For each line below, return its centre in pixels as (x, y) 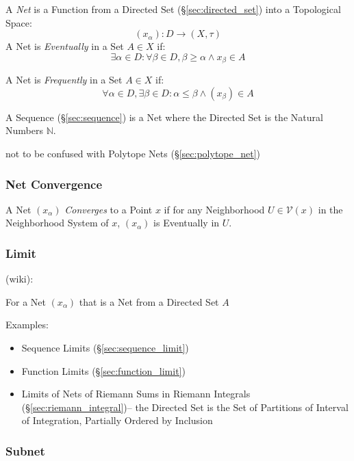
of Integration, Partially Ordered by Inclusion (117, 420)
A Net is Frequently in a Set (64, 80)
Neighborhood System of (57, 223)
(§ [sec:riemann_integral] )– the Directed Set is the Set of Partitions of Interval (185, 407)
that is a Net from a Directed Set (149, 301)
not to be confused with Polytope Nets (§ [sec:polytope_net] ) (133, 154)
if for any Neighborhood (214, 209)
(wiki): (20, 279)
